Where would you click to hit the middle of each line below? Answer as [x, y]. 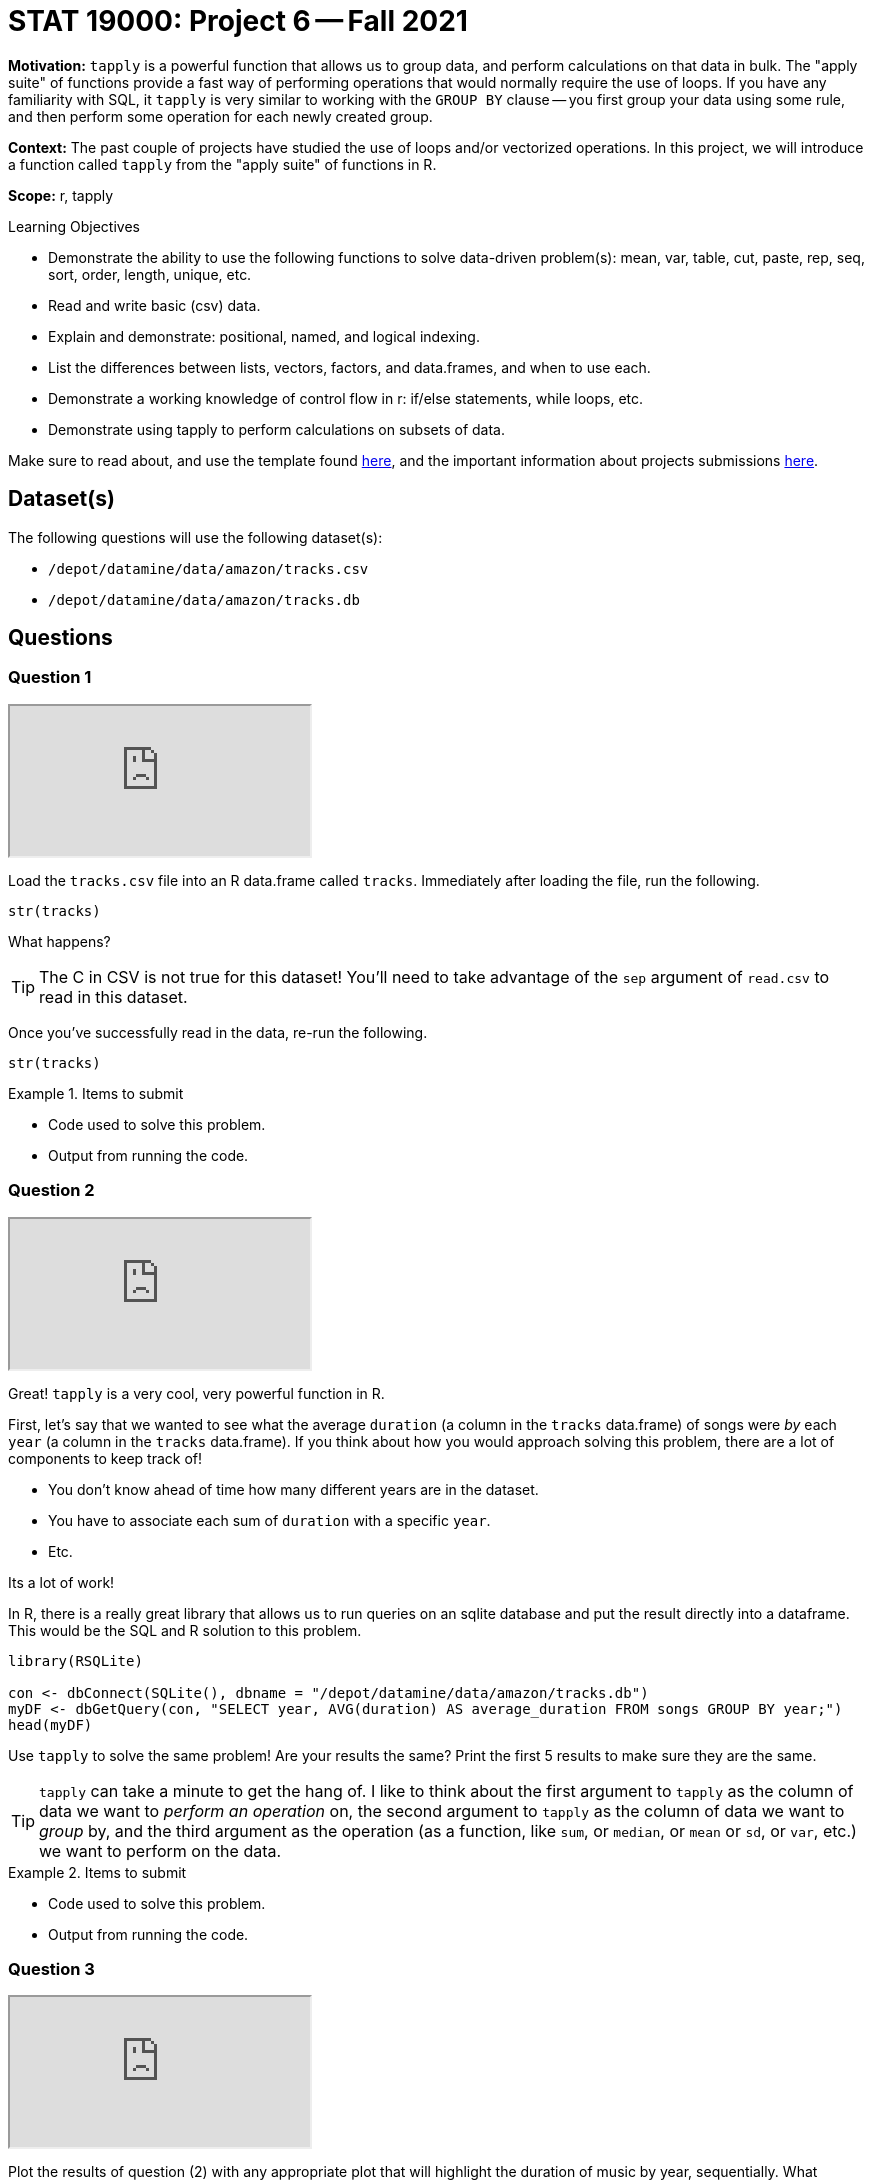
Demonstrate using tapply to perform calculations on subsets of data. [277, 429]
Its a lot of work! [61, 1582]
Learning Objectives [74, 226]
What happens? [59, 941]
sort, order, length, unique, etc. [150, 274]
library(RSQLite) [75, 1660]
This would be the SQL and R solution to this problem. [185, 1630]
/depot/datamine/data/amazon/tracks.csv [208, 568]
